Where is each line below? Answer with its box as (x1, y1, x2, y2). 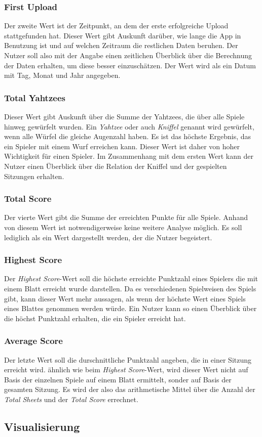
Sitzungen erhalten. (4, 170, 64, 181)
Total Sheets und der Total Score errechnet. (4, 394, 138, 404)
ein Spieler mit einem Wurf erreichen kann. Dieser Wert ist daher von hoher (4, 141, 240, 151)
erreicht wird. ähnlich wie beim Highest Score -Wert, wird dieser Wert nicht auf (4, 364, 248, 375)
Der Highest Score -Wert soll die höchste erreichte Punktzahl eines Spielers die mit (4, 273, 258, 284)
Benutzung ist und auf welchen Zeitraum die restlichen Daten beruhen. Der (4, 40, 238, 51)
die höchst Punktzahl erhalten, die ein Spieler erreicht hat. (4, 313, 186, 323)
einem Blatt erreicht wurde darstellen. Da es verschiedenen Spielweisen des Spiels (4, 283, 256, 293)
